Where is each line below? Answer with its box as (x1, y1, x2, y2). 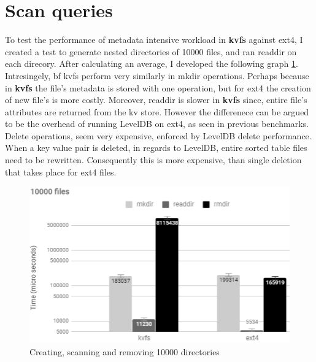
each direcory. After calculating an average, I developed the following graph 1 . (5, 57, 298, 70)
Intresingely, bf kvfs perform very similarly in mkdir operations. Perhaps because (5, 69, 309, 82)
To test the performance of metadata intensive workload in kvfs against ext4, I (5, 33, 303, 46)
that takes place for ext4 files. (5, 165, 117, 178)
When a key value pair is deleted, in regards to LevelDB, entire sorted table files (5, 141, 307, 154)
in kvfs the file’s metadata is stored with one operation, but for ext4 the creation (5, 81, 311, 94)
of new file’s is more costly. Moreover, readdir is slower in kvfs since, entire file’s (5, 93, 307, 106)
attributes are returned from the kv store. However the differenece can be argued (5, 105, 309, 118)
